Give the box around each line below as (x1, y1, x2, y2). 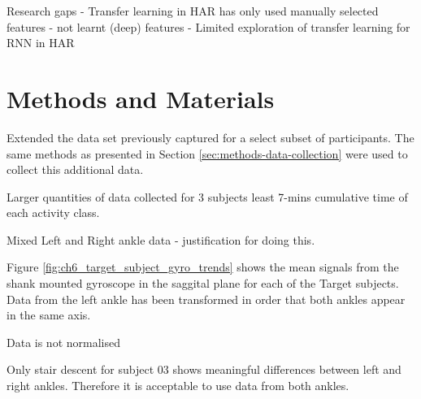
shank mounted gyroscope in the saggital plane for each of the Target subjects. (7, 275, 399, 292)
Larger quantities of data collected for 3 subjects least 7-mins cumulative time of (7, 188, 408, 205)
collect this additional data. (7, 161, 144, 178)
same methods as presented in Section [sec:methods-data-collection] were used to (7, 145, 408, 162)
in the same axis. (7, 306, 91, 323)
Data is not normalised (7, 333, 120, 350)
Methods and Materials (7, 81, 275, 115)
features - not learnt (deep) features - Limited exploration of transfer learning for (7, 18, 410, 35)
